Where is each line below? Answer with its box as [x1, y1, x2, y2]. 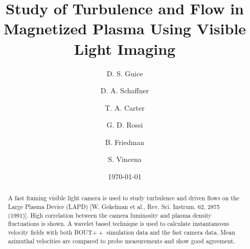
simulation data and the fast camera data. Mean [106, 228, 235, 237]
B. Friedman [105, 136, 145, 147]
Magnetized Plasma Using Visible [3, 18, 246, 39]
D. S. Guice [106, 68, 143, 78]
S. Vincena [108, 154, 142, 164]
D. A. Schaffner [100, 85, 149, 96]
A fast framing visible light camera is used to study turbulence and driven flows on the [8, 194, 239, 202]
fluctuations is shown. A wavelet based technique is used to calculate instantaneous [8, 219, 229, 228]
